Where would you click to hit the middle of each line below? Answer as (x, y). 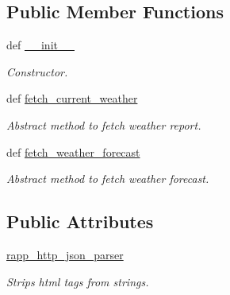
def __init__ (40, 45)
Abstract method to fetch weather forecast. (108, 179)
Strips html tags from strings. (78, 281)
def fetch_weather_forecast (73, 151)
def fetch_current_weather (72, 98)
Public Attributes (80, 221)
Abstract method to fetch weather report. (104, 124)
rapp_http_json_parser (65, 254)
